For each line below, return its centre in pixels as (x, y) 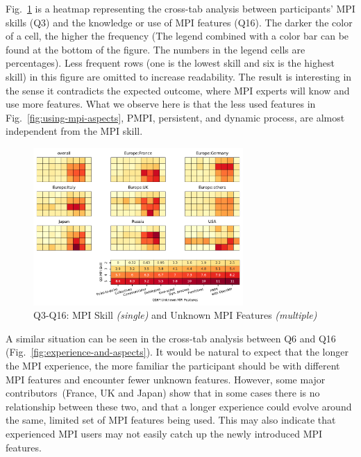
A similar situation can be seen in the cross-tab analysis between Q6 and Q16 (171, 338)
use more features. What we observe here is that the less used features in (161, 104)
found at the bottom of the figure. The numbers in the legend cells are (156, 49)
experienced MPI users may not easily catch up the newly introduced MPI (164, 434)
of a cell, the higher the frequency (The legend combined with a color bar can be (177, 36)
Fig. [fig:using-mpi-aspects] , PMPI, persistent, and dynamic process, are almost (175, 117)
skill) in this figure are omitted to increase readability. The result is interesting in (179, 76)
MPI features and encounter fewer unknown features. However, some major (166, 379)
